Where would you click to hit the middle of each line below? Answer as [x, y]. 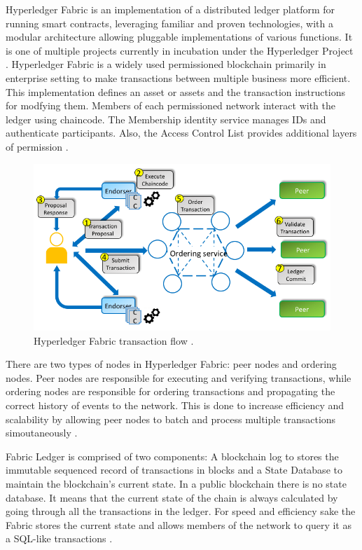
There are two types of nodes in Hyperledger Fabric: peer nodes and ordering [171, 364]
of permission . [37, 146]
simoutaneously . [42, 433]
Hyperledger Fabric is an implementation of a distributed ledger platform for [170, 9]
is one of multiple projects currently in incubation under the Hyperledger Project [180, 50]
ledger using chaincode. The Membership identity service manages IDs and [166, 119]
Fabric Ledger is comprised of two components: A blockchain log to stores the [172, 456]
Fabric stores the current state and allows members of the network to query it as [179, 524]
